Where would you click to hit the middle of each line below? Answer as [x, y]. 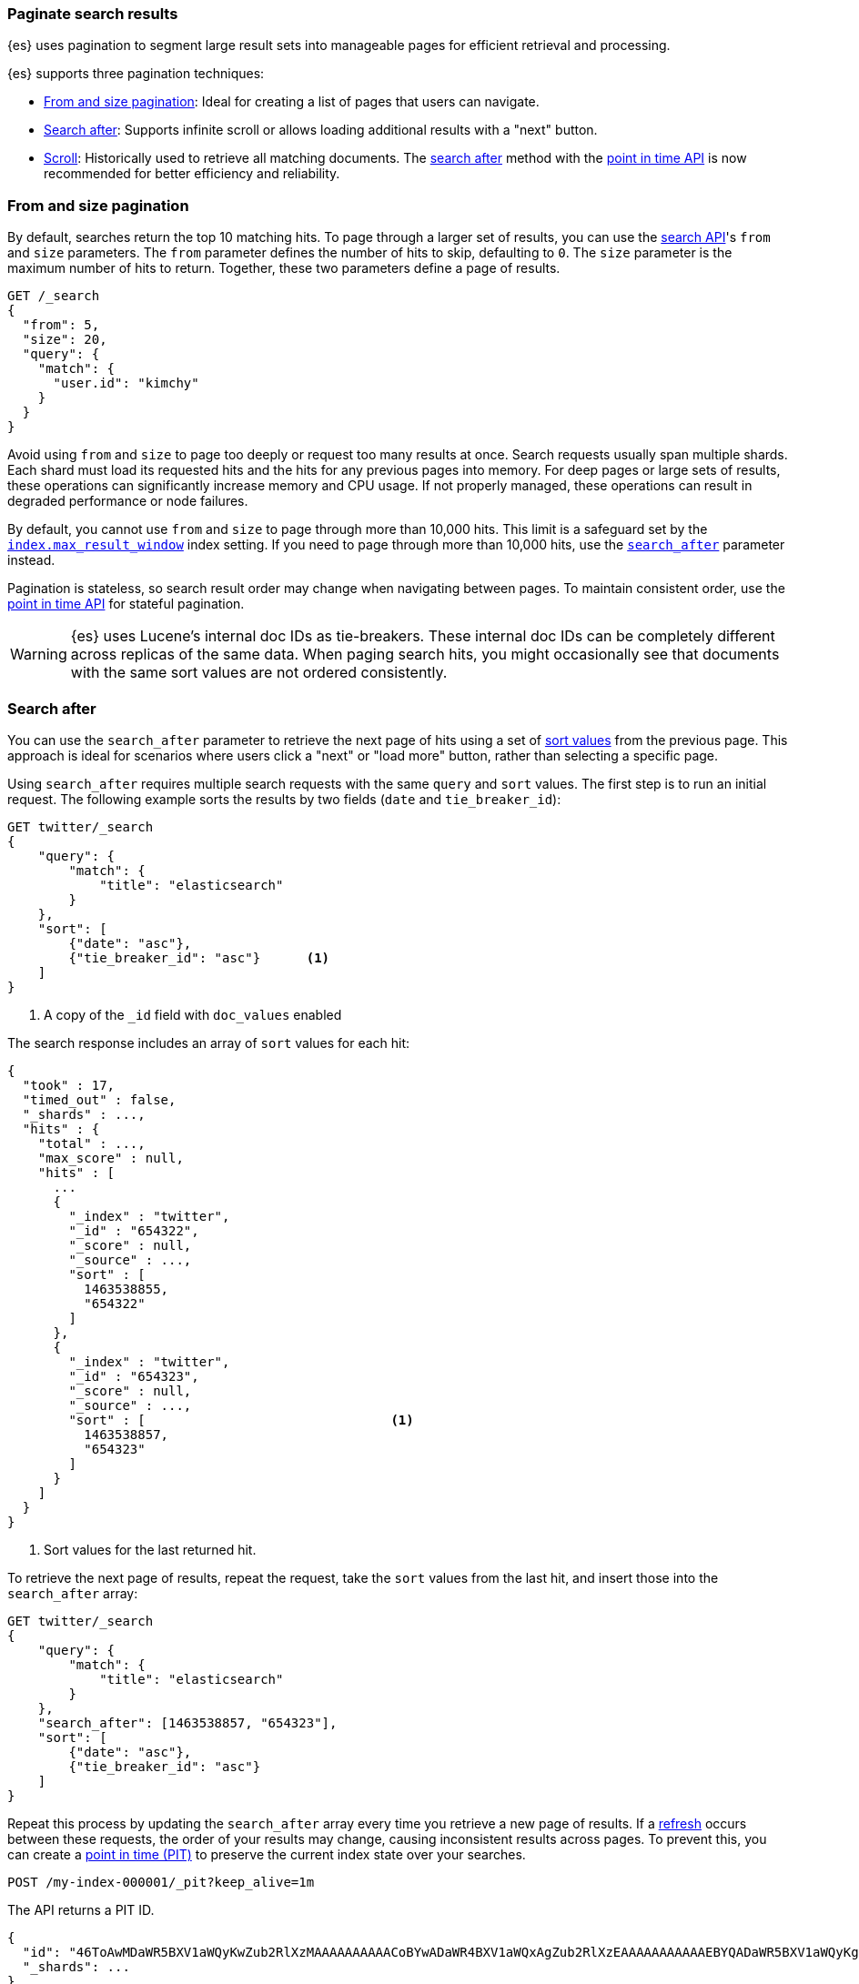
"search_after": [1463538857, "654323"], [187, 1722]
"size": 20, [65, 340]
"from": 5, [61, 325]
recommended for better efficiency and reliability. [192, 174]
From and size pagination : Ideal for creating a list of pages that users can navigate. [292, 102]
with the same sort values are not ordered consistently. [259, 673]
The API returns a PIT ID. [81, 1909]
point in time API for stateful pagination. [126, 604]
